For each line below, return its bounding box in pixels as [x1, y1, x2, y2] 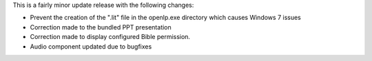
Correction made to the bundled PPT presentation [30, 23, 172, 31]
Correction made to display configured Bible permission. [30, 33, 191, 41]
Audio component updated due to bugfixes [30, 42, 152, 51]
